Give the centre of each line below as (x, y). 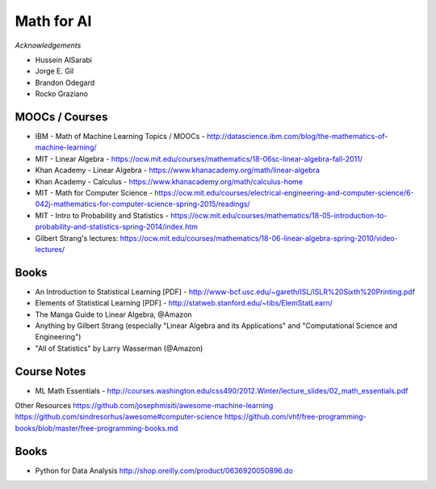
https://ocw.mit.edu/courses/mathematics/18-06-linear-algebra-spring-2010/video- (259, 238)
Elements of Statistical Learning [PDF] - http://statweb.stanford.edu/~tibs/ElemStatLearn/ (184, 303)
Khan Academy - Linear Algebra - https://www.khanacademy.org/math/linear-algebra (178, 171)
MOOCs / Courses (61, 117)
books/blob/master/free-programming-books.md (96, 428)
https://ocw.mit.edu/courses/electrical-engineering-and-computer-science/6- (285, 192)
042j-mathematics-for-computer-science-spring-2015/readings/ (143, 204)
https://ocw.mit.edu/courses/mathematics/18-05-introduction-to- (279, 215)
